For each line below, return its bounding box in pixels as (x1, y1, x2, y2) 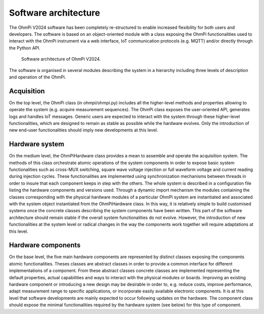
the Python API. (9, 45, 41, 51)
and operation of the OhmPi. (9, 74, 66, 80)
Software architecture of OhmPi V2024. (21, 56, 101, 62)
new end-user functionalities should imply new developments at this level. (9, 127, 158, 133)
